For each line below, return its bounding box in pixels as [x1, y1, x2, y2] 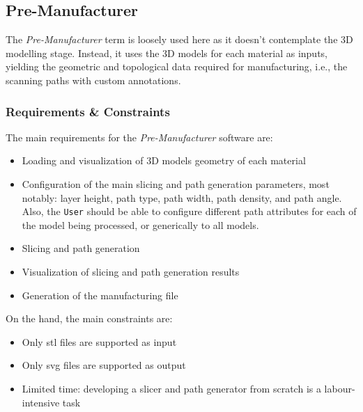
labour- [324, 381, 355, 395]
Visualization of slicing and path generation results [22, 264, 240, 279]
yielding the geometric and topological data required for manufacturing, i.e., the [6, 59, 348, 74]
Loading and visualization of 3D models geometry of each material [22, 153, 306, 168]
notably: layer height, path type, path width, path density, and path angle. [22, 190, 342, 205]
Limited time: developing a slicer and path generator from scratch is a [22, 381, 321, 395]
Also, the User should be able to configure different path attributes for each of [22, 204, 357, 219]
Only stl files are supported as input [22, 334, 177, 349]
